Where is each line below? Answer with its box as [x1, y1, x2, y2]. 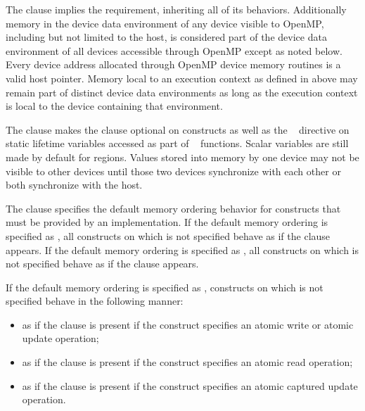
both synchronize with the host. [6, 177, 143, 192]
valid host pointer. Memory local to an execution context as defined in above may [6, 70, 358, 85]
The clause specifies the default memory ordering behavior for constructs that [6, 201, 341, 215]
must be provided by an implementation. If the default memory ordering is [6, 215, 328, 229]
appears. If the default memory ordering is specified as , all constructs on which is [6, 242, 359, 257]
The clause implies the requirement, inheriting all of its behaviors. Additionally [6, 2, 347, 16]
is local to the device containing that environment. [6, 99, 223, 113]
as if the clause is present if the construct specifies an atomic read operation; [22, 355, 353, 369]
